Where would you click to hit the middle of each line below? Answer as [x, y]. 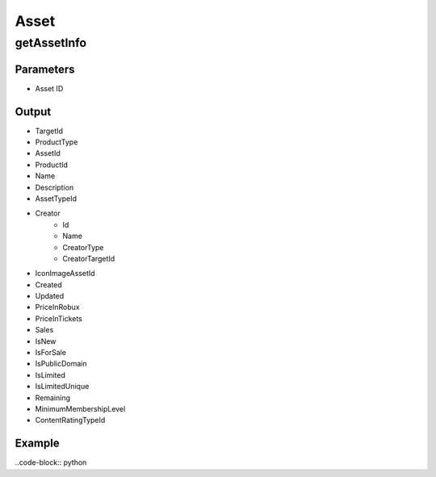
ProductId [52, 165]
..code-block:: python [51, 462]
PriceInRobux [57, 308]
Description [55, 187]
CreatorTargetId [89, 258]
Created [48, 285]
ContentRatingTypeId [70, 421]
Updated [50, 296]
